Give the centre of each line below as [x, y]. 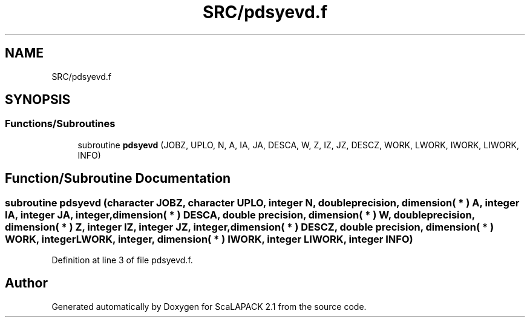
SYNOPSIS [38, 100]
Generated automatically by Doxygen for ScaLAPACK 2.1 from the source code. [209, 306]
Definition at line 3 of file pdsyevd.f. [122, 260]
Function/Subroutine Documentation [118, 179]
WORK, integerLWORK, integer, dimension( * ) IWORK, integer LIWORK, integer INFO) [209, 239]
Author [26, 283]
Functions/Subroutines [60, 124]
